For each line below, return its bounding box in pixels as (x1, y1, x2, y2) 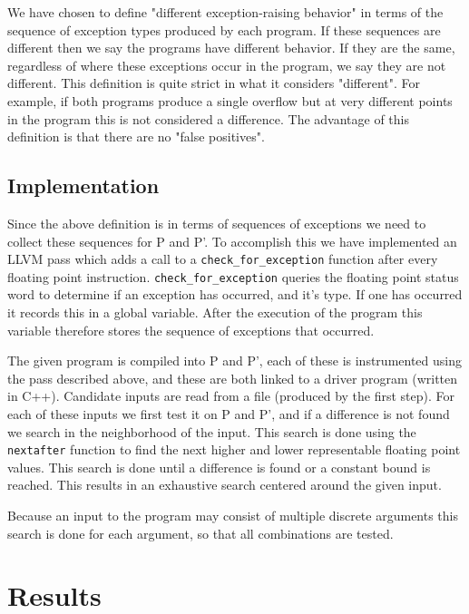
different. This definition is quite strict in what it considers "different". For (7, 73, 420, 93)
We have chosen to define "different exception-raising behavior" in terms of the (7, 3, 444, 21)
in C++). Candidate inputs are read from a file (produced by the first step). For (7, 386, 455, 405)
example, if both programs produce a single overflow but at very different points (7, 91, 453, 110)
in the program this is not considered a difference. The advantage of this (7, 109, 410, 128)
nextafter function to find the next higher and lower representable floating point (7, 440, 461, 459)
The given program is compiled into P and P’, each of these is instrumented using (7, 351, 462, 370)
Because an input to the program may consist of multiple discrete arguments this (7, 506, 458, 525)
